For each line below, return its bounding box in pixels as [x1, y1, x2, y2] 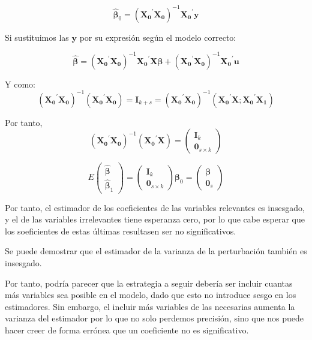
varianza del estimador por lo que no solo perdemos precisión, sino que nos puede [5, 312, 304, 324]
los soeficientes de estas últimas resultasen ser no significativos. [5, 224, 236, 237]
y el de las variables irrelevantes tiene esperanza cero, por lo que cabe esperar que [5, 213, 305, 225]
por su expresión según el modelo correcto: [79, 31, 236, 43]
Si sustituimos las [5, 31, 69, 43]
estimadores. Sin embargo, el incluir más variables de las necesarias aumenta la [5, 300, 295, 312]
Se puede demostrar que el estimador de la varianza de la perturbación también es [5, 245, 307, 257]
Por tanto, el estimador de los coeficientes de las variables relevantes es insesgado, [5, 201, 305, 213]
